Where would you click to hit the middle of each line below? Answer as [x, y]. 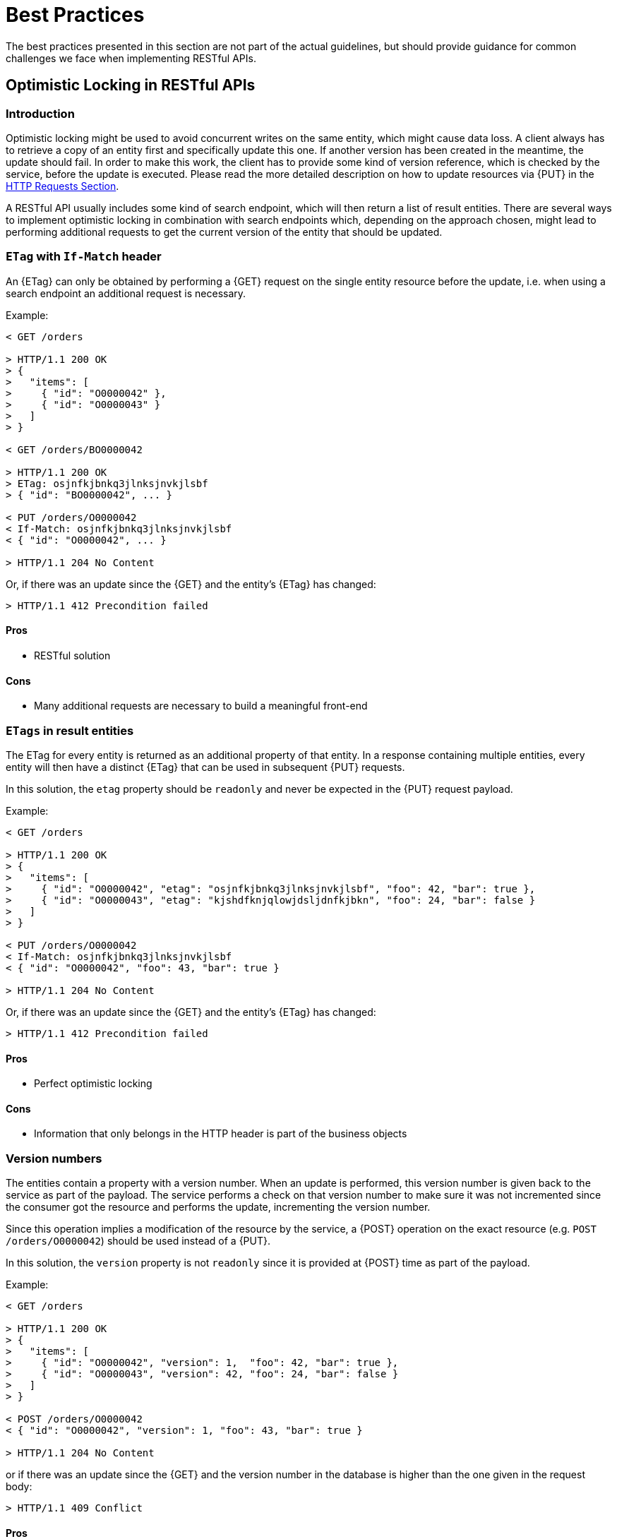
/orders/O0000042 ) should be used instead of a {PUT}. [138, 1241]
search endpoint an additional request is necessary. [126, 293]
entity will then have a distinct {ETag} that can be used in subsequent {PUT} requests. [205, 767]
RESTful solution [72, 655]
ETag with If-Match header [84, 257]
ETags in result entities [70, 730]
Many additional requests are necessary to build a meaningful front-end [201, 706]
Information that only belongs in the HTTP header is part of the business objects [221, 1134]
